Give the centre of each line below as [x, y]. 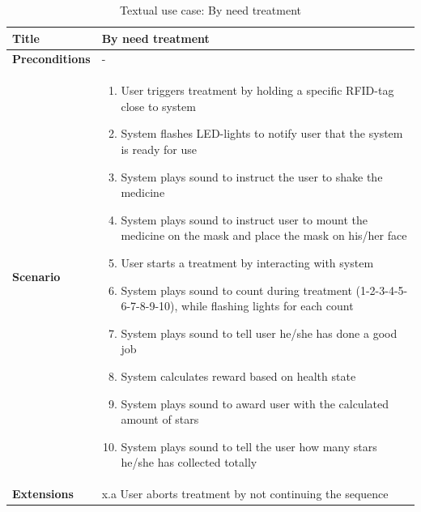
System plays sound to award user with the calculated [255, 403]
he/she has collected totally [189, 462]
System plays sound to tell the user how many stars [249, 446]
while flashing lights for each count [268, 306]
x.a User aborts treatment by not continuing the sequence [245, 494]
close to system [158, 106]
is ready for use [159, 149]
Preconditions [51, 59]
